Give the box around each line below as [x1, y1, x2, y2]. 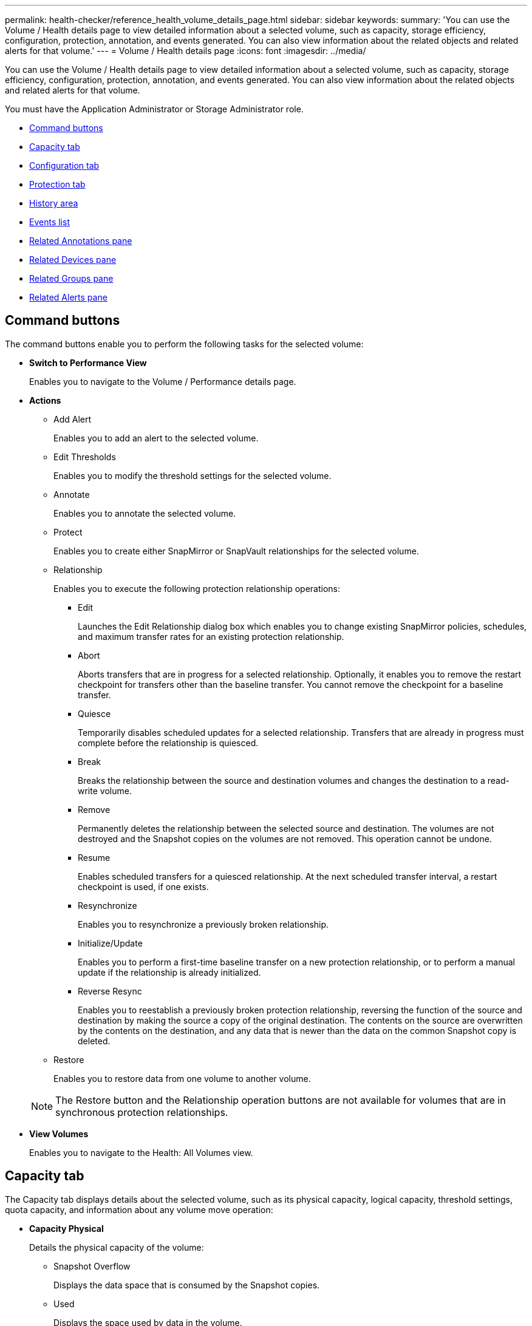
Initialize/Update [78, 937, 143, 948]
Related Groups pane [29, 273, 114, 284]
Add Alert [53, 413, 92, 424]
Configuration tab [29, 160, 100, 171]
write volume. [78, 785, 132, 796]
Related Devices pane [29, 254, 117, 265]
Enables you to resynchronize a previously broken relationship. [78, 919, 329, 930]
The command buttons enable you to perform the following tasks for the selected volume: [5, 338, 364, 349]
